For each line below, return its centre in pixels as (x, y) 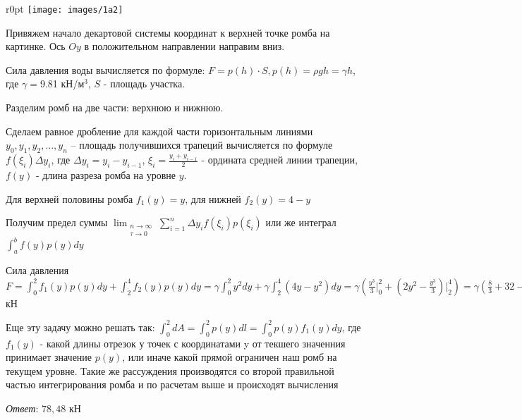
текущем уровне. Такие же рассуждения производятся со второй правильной (170, 370)
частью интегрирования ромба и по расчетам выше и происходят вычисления (172, 384)
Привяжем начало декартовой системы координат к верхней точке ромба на (168, 32)
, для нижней (213, 198)
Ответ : (22, 408)
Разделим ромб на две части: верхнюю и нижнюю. (115, 107)
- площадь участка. (144, 84)
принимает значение (49, 357)
